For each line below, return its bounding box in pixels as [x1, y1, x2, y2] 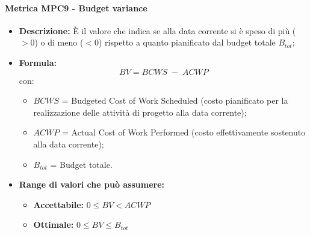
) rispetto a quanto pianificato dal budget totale [99, 36, 276, 49]
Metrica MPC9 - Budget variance [5, 1, 147, 14]
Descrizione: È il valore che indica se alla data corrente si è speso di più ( [19, 24, 296, 37]
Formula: [19, 56, 57, 68]
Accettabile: [33, 198, 84, 210]
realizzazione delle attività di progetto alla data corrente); [33, 106, 247, 118]
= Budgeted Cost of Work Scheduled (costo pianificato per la [61, 94, 288, 107]
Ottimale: [33, 218, 74, 231]
